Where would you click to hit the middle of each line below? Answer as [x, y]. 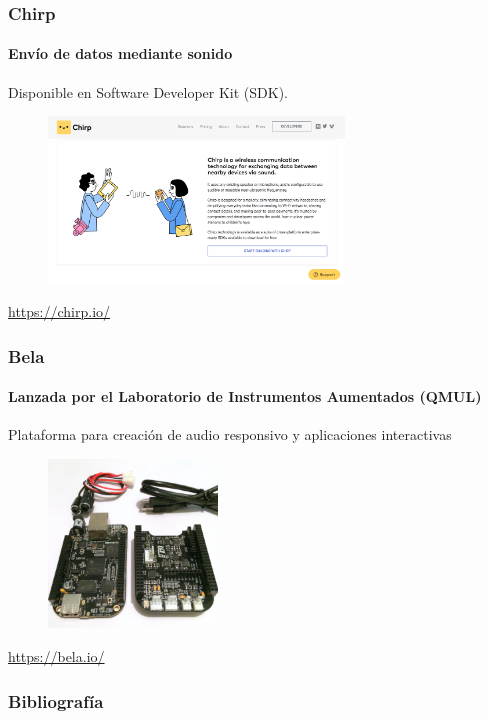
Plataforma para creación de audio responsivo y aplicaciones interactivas [230, 434]
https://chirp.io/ [59, 311]
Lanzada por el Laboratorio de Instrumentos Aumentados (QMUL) [245, 396]
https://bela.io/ [56, 656]
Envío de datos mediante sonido [120, 53]
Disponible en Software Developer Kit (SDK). [148, 91]
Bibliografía [56, 700]
